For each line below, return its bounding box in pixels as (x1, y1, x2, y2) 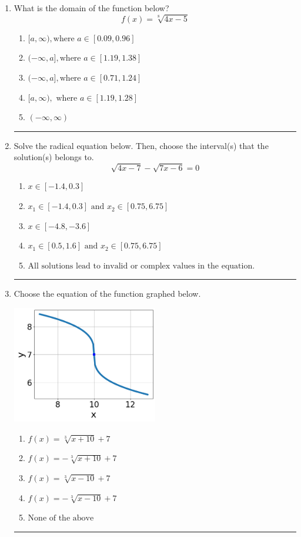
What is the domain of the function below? (14, 2, 169, 14)
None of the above (28, 514, 94, 523)
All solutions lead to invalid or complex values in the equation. (28, 261, 255, 270)
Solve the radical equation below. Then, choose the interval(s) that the (14, 139, 269, 151)
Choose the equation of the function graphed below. (14, 287, 201, 300)
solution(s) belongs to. (14, 151, 94, 163)
